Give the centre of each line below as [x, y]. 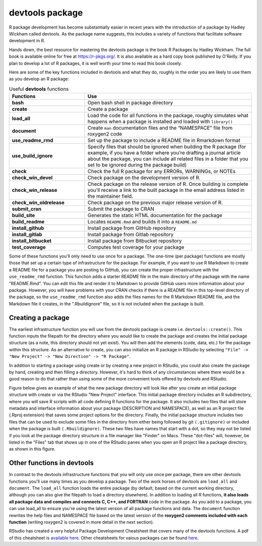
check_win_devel [32, 178]
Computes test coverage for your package [136, 247]
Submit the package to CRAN [121, 209]
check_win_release [35, 190]
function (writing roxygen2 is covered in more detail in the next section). [82, 522]
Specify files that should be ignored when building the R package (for [167, 147]
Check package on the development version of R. [144, 178]
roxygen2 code [105, 134]
